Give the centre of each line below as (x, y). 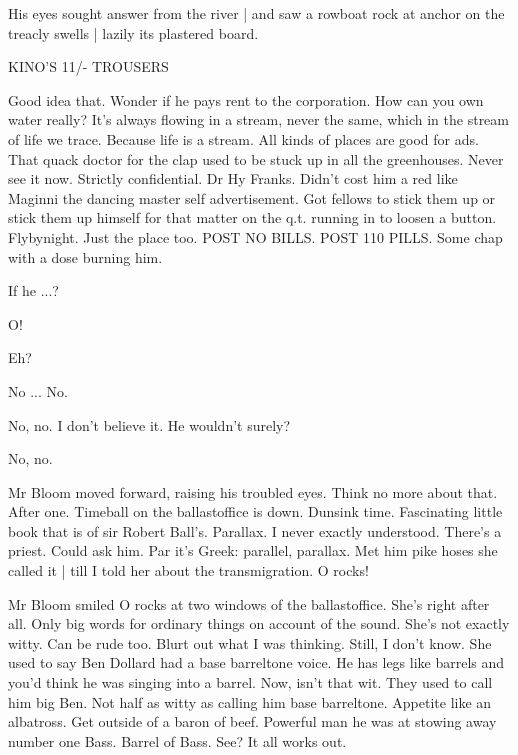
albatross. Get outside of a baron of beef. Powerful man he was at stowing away (252, 721)
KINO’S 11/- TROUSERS (88, 66)
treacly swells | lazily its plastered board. (133, 32)
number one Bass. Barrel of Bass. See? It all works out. (177, 740)
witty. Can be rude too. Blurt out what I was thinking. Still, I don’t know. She (250, 642)
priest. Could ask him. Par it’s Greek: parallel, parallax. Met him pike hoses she (253, 550)
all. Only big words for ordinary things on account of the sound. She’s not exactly (259, 623)
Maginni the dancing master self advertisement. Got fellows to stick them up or (252, 197)
